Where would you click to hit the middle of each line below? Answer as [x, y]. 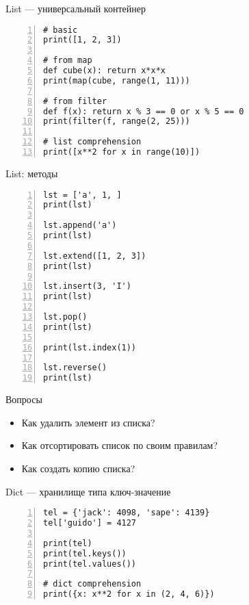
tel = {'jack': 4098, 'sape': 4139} [127, 513]
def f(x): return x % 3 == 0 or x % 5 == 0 [144, 111]
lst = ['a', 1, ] [82, 195]
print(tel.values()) [90, 564]
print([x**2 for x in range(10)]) [122, 152]
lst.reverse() [75, 368]
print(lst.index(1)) [90, 347]
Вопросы [24, 399]
